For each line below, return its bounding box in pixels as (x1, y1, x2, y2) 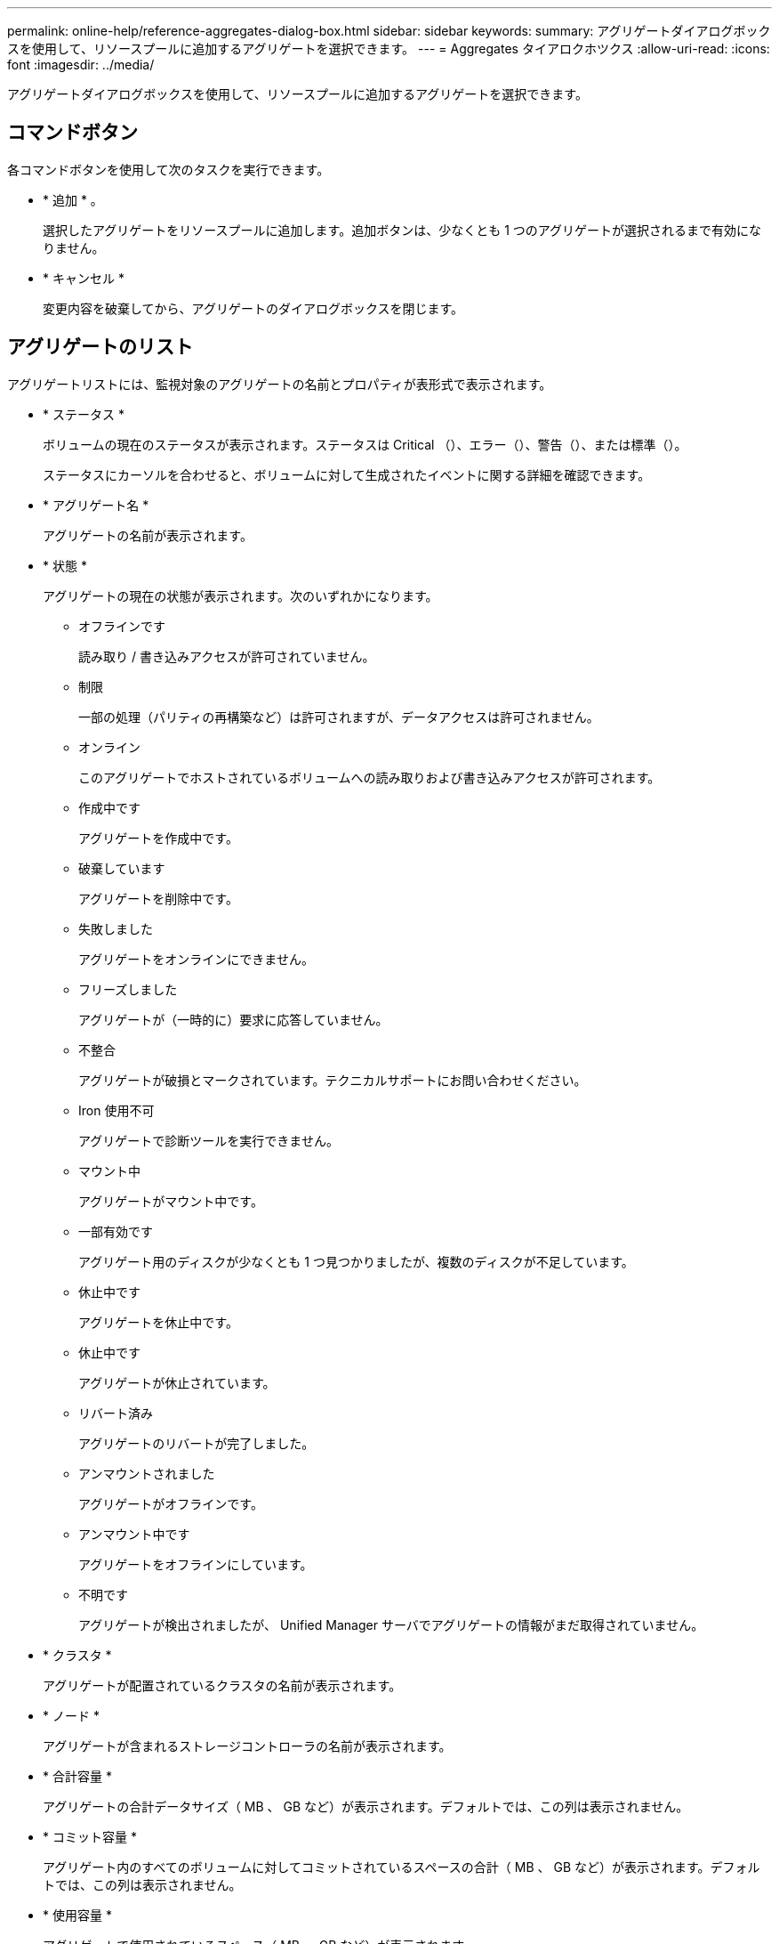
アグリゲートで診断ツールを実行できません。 (78, 1132, 339, 1148)
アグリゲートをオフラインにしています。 (78, 1556, 313, 1572)
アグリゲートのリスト (7, 336, 193, 359)
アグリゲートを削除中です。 (78, 890, 238, 906)
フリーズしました (78, 981, 178, 997)
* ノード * (43, 1707, 100, 1723)
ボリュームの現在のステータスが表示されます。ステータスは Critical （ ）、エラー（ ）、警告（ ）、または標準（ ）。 (43, 436, 687, 452)
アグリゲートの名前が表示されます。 (43, 527, 253, 543)
